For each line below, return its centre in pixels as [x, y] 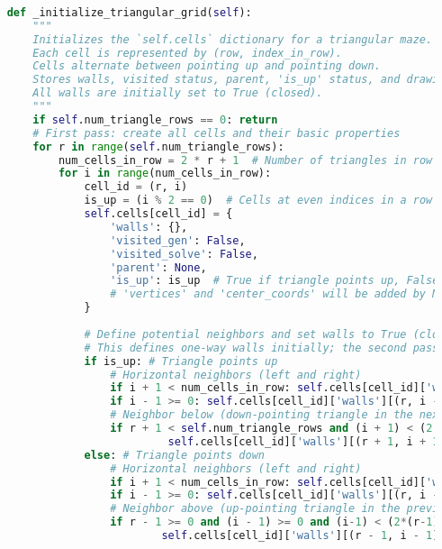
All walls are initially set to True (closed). [178, 93]
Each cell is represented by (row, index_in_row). [187, 53]
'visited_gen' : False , [178, 240]
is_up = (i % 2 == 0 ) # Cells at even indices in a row [258, 201]
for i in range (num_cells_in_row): [165, 174]
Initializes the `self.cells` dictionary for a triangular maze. [233, 39]
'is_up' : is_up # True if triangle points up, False [275, 281]
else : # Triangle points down [175, 455]
